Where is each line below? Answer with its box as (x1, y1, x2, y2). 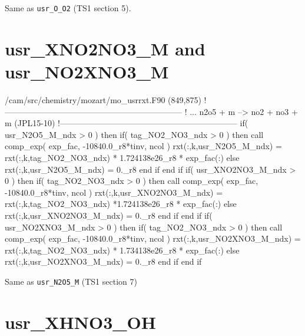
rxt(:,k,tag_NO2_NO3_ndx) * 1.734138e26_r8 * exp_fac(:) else (5, 243, 240, 256)
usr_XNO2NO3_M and (5, 36, 205, 60)
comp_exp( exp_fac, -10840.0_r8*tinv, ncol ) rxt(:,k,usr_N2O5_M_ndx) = (5, 140, 282, 152)
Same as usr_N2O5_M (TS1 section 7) (5, 275, 137, 287)
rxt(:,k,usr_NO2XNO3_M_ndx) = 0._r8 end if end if (5, 255, 202, 268)
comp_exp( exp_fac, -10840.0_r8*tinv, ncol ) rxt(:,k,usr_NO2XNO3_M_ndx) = (5, 232, 301, 245)
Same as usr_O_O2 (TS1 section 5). (5, 2, 131, 14)
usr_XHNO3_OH (5, 309, 156, 334)
